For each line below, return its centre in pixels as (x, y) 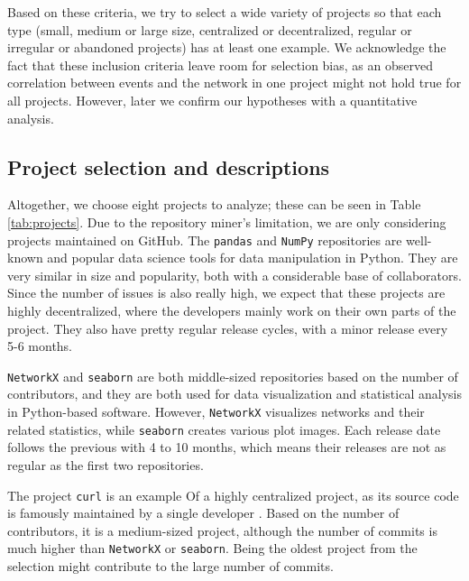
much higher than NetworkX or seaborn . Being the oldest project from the (212, 548)
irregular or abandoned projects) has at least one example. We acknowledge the (227, 47)
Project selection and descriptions (169, 166)
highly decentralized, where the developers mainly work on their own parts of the (232, 310)
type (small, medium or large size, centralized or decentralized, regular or (210, 29)
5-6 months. (40, 346)
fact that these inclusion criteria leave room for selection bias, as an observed (220, 65)
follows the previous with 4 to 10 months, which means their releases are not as (227, 447)
